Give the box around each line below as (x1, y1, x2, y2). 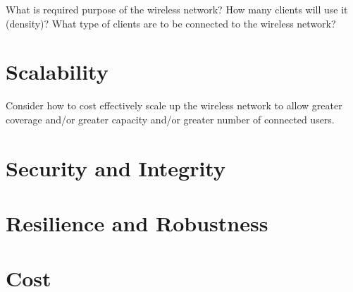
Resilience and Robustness (6, 209, 268, 238)
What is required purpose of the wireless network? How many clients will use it (6, 2, 348, 16)
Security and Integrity (6, 153, 225, 182)
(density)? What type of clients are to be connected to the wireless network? (6, 16, 336, 30)
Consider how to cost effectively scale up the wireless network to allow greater (6, 98, 342, 113)
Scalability (6, 57, 109, 86)
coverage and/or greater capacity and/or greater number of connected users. (6, 111, 335, 126)
